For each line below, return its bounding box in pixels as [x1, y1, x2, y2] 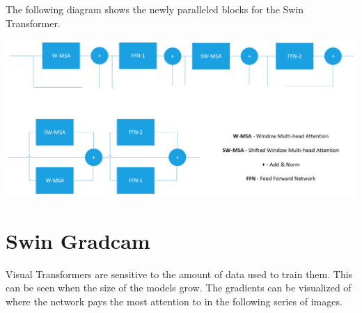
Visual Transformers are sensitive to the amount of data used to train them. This [6, 266, 353, 281]
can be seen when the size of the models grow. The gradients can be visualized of [6, 280, 352, 295]
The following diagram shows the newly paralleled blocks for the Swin [6, 2, 304, 16]
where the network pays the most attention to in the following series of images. [6, 294, 343, 309]
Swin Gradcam [6, 226, 150, 254]
